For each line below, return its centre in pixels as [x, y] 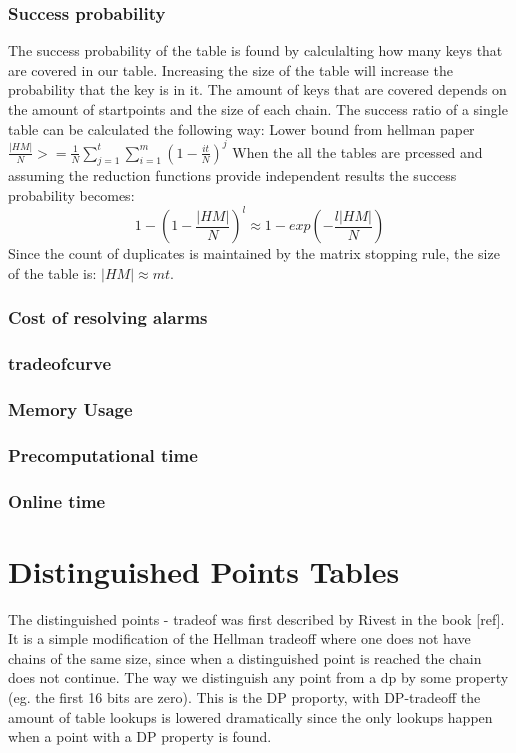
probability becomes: [71, 195]
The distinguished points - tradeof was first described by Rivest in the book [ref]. [256, 618]
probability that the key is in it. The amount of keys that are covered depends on [257, 89]
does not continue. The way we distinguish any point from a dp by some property [258, 677]
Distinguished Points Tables [204, 570]
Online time [57, 500]
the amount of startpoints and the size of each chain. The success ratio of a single [258, 109]
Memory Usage [70, 408]
